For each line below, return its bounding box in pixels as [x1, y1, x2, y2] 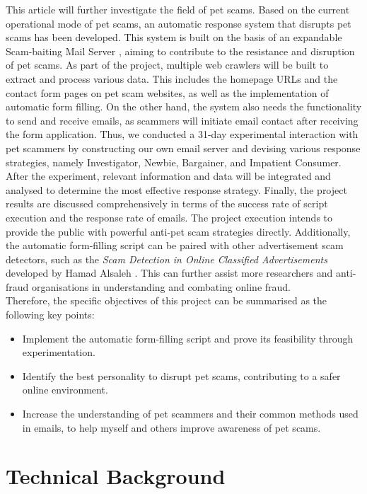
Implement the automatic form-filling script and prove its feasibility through [22, 331, 354, 345]
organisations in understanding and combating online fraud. [32, 279, 291, 294]
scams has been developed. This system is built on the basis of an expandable [6, 30, 342, 45]
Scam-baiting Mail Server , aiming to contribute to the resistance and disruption [6, 43, 355, 58]
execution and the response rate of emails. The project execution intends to [6, 209, 333, 224]
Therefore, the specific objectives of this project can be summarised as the [6, 293, 327, 308]
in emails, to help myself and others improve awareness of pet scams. [22, 420, 321, 435]
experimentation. [22, 345, 95, 360]
